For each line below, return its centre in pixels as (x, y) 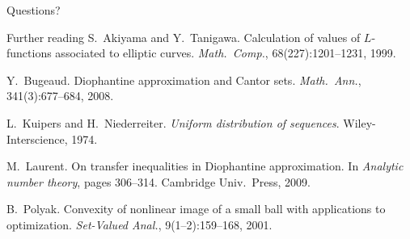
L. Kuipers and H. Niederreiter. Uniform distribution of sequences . (173, 122)
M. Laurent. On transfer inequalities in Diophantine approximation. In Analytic (205, 166)
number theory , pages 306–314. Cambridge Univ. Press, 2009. (159, 181)
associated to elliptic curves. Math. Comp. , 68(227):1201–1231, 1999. (226, 53)
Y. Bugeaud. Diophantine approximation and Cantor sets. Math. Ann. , (184, 80)
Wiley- (359, 122)
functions (29, 53)
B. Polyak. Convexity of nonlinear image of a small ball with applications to (196, 209)
